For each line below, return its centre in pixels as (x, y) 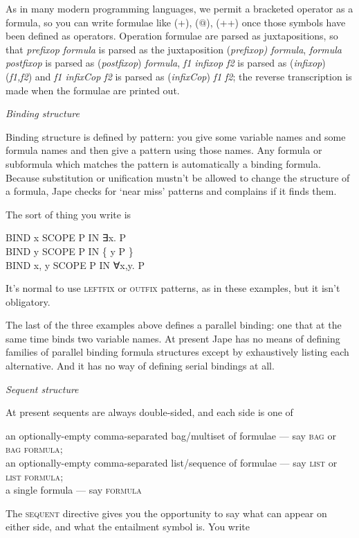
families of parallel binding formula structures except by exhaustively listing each (177, 352)
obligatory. (28, 301)
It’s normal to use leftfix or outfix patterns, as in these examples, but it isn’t (173, 288)
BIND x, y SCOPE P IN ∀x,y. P (75, 264)
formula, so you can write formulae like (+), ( (102, 22)
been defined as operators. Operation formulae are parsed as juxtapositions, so (172, 36)
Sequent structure (42, 389)
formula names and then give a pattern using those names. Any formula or (164, 150)
